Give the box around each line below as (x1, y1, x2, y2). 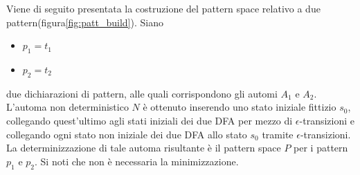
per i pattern (294, 140, 348, 155)
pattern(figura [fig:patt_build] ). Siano (6, 15, 163, 29)
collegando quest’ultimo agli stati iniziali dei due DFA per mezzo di (6, 113, 293, 127)
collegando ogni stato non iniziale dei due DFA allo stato (6, 127, 247, 141)
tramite (262, 127, 294, 141)
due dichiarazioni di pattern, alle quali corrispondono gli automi (6, 86, 278, 100)
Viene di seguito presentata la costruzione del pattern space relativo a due (6, 1, 321, 15)
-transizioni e (299, 113, 354, 127)
